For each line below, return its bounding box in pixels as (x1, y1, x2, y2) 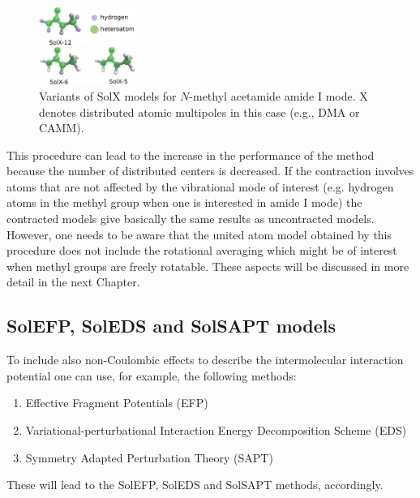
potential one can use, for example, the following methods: (6, 367, 297, 384)
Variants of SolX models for (39, 87, 177, 104)
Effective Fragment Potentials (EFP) (25, 394, 208, 411)
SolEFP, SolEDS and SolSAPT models (6, 313, 336, 338)
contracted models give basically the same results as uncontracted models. (6, 210, 375, 227)
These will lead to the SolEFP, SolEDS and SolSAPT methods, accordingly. (6, 476, 384, 493)
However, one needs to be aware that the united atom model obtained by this (6, 225, 392, 243)
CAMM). (39, 119, 84, 136)
